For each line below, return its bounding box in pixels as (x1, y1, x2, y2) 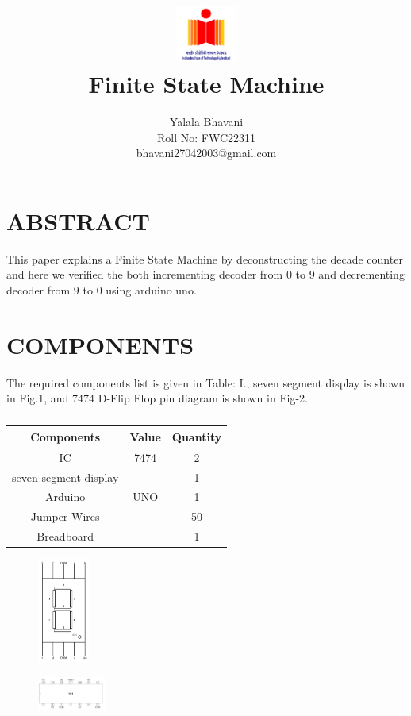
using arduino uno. (106, 282, 197, 298)
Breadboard (36, 528, 94, 545)
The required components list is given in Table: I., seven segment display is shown (6, 374, 405, 391)
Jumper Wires (30, 508, 100, 525)
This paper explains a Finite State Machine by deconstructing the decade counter (6, 250, 403, 267)
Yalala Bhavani (169, 114, 244, 130)
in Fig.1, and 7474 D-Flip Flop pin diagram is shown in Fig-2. (6, 390, 308, 406)
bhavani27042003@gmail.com (136, 144, 277, 161)
